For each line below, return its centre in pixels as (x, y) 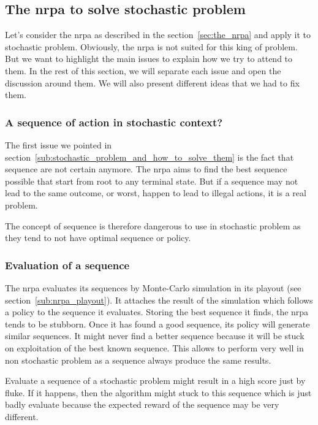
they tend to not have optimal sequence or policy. (98, 238)
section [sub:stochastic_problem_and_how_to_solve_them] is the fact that (150, 157)
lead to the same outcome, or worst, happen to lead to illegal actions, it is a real (156, 193)
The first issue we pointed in (59, 144)
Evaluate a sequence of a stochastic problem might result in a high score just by (155, 381)
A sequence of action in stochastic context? (114, 122)
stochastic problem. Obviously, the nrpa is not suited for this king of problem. (151, 46)
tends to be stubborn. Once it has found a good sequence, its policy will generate (157, 324)
